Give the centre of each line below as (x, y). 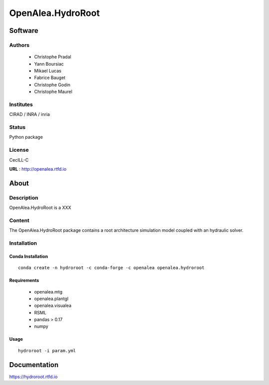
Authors (19, 45)
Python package (26, 137)
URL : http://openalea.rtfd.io (38, 169)
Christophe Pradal (53, 57)
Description (24, 197)
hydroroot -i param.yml (47, 350)
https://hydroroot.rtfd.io (33, 377)
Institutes (21, 104)
